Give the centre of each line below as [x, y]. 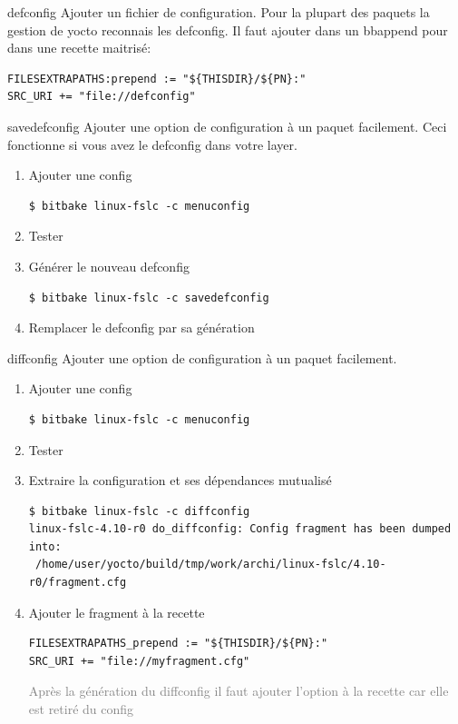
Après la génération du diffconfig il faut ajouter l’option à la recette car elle [239, 691]
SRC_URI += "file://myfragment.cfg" [139, 661]
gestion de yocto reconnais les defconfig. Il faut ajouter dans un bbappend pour [228, 30]
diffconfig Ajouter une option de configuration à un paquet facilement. [202, 357]
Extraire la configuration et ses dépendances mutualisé [180, 480]
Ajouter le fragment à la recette [117, 612]
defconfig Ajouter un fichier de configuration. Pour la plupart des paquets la [219, 12]
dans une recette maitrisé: [79, 48]
